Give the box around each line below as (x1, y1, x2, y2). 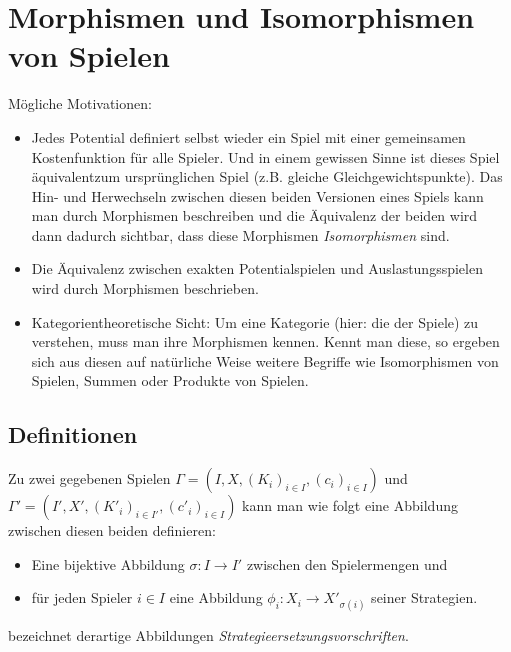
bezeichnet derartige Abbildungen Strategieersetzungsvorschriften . (8, 624, 409, 645)
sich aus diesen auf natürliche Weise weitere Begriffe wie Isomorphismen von (31, 350, 499, 371)
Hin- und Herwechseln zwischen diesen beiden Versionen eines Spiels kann (31, 185, 484, 206)
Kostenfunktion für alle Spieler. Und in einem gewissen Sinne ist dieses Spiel (31, 146, 500, 167)
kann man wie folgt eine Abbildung (242, 495, 458, 516)
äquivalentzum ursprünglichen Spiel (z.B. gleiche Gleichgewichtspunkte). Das (31, 166, 503, 187)
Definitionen (8, 419, 138, 450)
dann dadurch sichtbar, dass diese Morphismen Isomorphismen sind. (31, 224, 450, 245)
